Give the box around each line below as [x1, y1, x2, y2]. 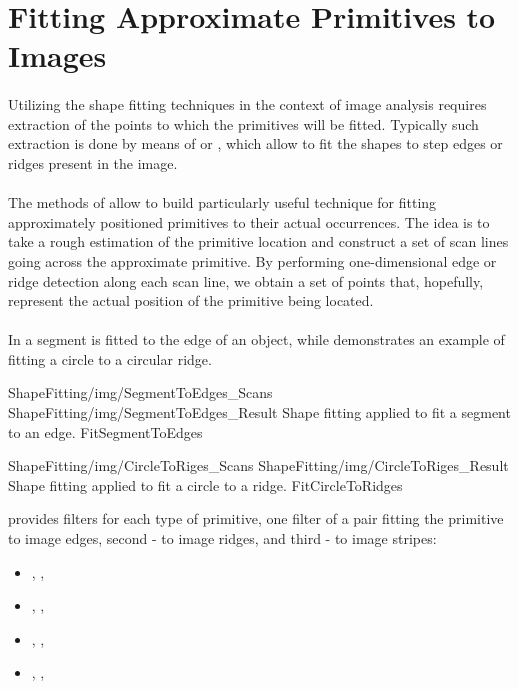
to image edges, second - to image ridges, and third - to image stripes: [8, 528, 437, 549]
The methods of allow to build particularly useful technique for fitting [8, 192, 437, 213]
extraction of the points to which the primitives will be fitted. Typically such [8, 113, 479, 134]
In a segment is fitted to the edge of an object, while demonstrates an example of [8, 329, 505, 350]
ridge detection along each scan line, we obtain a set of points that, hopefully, [8, 270, 484, 291]
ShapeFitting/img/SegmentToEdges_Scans [8, 382, 273, 403]
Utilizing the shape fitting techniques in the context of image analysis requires [8, 94, 487, 115]
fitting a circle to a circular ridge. [8, 348, 212, 369]
